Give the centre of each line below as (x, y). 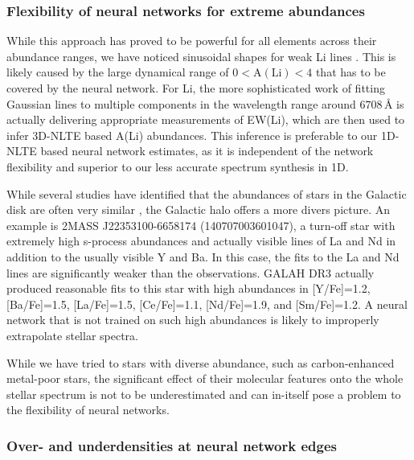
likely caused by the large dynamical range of (118, 72)
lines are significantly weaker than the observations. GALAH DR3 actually (191, 272)
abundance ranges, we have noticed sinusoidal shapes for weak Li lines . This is (201, 56)
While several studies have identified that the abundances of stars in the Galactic (207, 193)
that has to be (350, 72)
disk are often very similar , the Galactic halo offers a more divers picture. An (199, 209)
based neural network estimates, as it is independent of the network (207, 151)
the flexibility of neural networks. (88, 410)
